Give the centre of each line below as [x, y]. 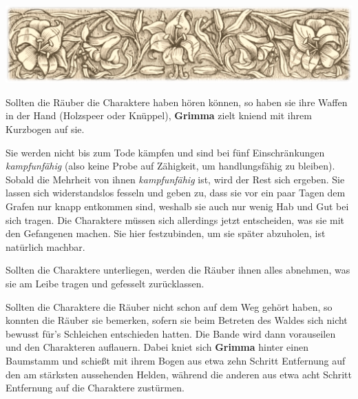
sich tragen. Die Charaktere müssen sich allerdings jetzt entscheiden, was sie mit [175, 219]
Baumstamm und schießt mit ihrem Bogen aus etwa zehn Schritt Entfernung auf [176, 360]
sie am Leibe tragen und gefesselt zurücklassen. [105, 283]
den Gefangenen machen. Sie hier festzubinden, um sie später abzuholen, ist [166, 233]
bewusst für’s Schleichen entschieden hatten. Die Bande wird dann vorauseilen [171, 333]
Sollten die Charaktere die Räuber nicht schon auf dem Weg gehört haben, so [169, 306]
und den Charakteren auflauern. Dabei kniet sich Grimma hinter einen [157, 347]
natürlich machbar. [45, 246]
